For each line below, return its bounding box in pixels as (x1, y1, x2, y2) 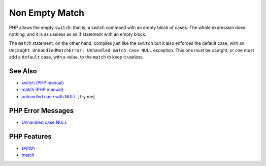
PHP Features (9, 132, 52, 140)
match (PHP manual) (21, 86, 64, 93)
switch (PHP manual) (21, 80, 64, 86)
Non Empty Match (9, 7, 85, 18)
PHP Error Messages (9, 106, 74, 115)
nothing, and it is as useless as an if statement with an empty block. (9, 31, 147, 37)
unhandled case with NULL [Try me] (21, 93, 95, 99)
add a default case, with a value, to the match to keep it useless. (9, 54, 144, 60)
